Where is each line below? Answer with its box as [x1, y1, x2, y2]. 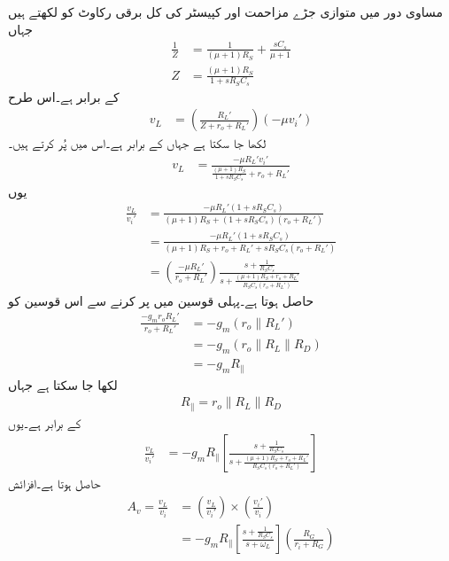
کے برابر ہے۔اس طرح [8, 87, 120, 105]
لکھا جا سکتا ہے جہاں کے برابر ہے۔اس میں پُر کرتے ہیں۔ [8, 134, 267, 152]
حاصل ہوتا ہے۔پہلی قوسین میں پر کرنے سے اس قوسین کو [8, 291, 314, 309]
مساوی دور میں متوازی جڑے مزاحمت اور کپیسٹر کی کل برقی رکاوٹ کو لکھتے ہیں [8, 3, 444, 20]
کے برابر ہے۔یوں [8, 413, 81, 432]
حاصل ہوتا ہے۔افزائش [8, 474, 101, 493]
